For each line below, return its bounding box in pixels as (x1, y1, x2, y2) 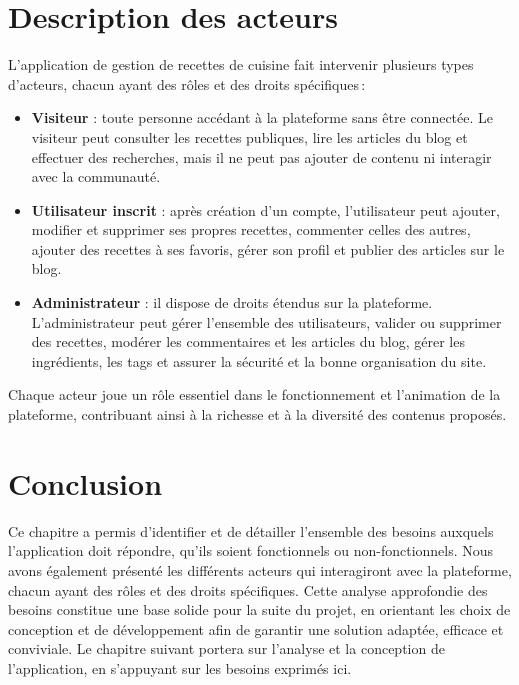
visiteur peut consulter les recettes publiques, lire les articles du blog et (31, 126, 468, 147)
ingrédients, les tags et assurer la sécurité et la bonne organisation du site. (31, 350, 487, 371)
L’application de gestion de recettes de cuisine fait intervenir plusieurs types (8, 54, 474, 75)
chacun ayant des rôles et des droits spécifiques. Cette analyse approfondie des (8, 579, 488, 600)
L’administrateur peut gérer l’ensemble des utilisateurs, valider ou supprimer (31, 311, 502, 332)
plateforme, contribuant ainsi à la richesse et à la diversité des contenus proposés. (8, 404, 507, 425)
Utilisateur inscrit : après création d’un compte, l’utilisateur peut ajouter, (31, 199, 500, 220)
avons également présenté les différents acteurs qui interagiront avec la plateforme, (8, 559, 512, 580)
